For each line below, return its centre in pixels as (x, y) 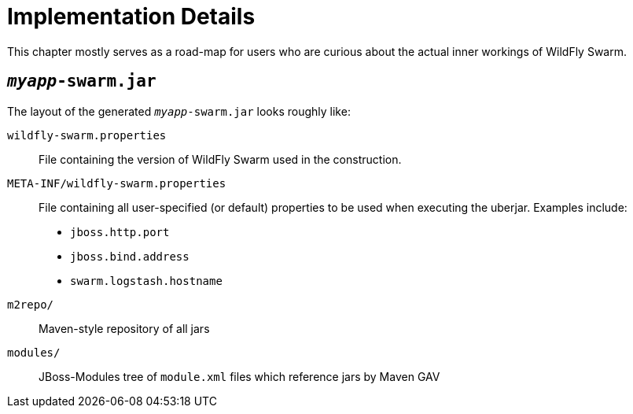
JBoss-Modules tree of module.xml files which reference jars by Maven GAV (239, 376)
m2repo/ (31, 304)
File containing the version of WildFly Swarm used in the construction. (220, 159)
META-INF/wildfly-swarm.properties (117, 183)
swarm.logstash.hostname (146, 281)
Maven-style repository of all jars (124, 328)
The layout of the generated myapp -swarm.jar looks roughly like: (179, 111)
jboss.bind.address (130, 256)
